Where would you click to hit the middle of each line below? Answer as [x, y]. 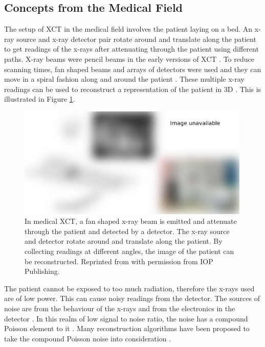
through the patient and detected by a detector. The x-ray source [127, 231]
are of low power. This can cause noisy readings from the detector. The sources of [132, 298]
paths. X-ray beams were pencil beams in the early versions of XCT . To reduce [129, 59]
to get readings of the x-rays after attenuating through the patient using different [131, 49]
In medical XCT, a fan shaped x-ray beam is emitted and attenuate [131, 221]
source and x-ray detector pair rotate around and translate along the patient [136, 39]
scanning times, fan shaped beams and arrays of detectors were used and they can [133, 69]
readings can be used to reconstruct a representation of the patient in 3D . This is [133, 89]
